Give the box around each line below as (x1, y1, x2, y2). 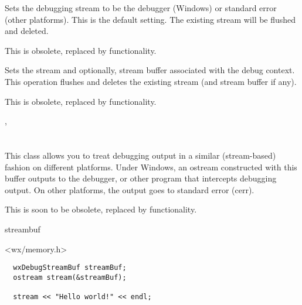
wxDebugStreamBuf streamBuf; (13, 263, 127, 272)
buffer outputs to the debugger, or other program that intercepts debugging (5, 172, 277, 184)
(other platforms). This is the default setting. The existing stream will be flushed (5, 13, 296, 25)
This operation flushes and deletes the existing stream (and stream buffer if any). (5, 75, 297, 87)
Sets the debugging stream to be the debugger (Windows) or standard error (5, 2, 277, 13)
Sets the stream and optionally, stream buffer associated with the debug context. (5, 64, 295, 76)
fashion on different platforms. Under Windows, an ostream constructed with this (5, 160, 297, 173)
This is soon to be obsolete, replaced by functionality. (5, 203, 197, 215)
